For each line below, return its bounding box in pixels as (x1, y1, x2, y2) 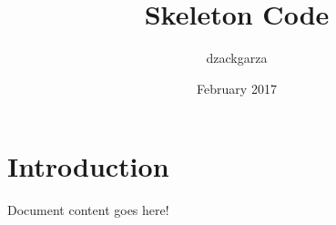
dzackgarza (206, 48, 268, 67)
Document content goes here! (7, 200, 169, 220)
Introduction (7, 148, 169, 185)
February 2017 (197, 78, 277, 97)
